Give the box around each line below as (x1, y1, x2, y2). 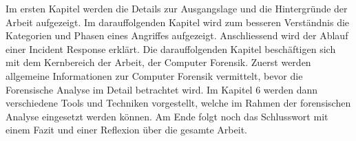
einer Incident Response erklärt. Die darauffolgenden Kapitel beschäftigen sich (6, 41, 336, 56)
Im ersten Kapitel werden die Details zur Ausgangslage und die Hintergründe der (6, 1, 348, 15)
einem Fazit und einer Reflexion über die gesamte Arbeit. (6, 122, 247, 137)
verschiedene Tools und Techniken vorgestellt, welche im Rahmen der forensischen (6, 96, 351, 110)
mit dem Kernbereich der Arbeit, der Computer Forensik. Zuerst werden (6, 55, 311, 69)
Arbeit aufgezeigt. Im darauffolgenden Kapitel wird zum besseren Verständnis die (6, 14, 350, 29)
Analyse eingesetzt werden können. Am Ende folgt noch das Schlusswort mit (6, 109, 328, 123)
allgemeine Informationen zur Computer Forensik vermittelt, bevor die (6, 68, 303, 83)
